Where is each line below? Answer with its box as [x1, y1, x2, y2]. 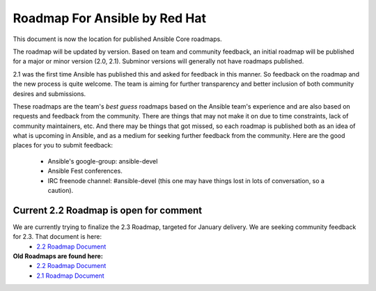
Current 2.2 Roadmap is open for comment [13, 204, 202, 216]
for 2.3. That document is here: [13, 233, 102, 241]
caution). [47, 187, 74, 195]
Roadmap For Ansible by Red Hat [13, 10, 207, 26]
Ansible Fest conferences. [47, 167, 123, 175]
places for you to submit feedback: [13, 141, 113, 150]
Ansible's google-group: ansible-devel [47, 157, 158, 165]
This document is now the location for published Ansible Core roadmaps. [13, 35, 222, 43]
